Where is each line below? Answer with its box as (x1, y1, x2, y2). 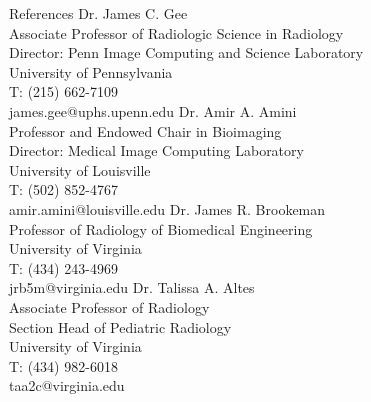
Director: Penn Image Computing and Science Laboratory (9, 42, 364, 63)
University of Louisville (9, 159, 151, 180)
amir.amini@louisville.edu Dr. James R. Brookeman (9, 198, 326, 219)
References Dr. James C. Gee (9, 3, 188, 23)
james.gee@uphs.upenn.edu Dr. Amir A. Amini (9, 100, 297, 121)
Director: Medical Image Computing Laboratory (9, 140, 304, 161)
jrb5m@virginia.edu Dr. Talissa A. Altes (9, 277, 255, 298)
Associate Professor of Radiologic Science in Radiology (9, 22, 344, 43)
